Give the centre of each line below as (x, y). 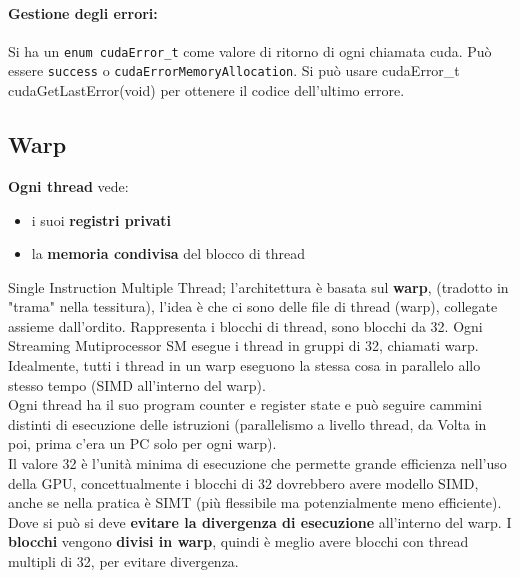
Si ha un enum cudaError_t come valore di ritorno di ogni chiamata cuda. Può (250, 50)
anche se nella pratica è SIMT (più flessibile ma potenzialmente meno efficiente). (255, 502)
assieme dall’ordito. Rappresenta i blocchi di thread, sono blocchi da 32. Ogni (245, 325)
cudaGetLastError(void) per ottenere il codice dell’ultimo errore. (206, 90)
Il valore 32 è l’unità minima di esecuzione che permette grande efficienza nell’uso (257, 463)
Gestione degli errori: (83, 12)
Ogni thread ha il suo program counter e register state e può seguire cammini (245, 404)
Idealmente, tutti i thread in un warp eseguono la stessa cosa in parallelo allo (244, 365)
